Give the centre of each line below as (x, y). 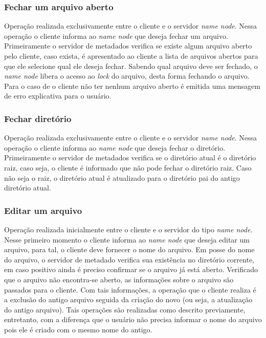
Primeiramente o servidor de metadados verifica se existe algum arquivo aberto (128, 46)
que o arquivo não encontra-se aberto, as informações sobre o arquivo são (119, 279)
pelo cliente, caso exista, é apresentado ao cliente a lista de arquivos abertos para (131, 56)
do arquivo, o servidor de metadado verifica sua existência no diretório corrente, (129, 259)
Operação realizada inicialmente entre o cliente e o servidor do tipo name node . (128, 229)
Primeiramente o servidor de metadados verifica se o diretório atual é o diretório (130, 158)
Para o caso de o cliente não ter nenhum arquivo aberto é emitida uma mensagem (132, 86)
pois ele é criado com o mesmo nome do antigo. (78, 329)
